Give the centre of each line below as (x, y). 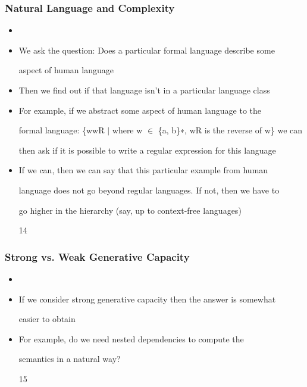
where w (127, 130)
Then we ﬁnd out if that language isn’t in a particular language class (144, 90)
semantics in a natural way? (70, 359)
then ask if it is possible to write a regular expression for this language (147, 150)
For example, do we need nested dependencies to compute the (131, 338)
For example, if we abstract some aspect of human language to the (140, 110)
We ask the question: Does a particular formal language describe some (147, 50)
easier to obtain (47, 319)
